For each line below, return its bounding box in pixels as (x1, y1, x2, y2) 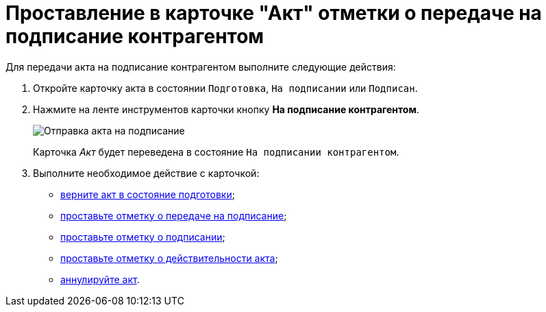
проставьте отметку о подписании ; (60, 230, 225, 243)
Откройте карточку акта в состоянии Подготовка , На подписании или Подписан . (33, 82, 418, 94)
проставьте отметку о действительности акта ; (60, 252, 278, 264)
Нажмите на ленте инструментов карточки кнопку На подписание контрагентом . (33, 103, 419, 115)
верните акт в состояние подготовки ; (60, 188, 235, 200)
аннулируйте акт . (60, 273, 140, 285)
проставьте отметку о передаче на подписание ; (60, 209, 287, 221)
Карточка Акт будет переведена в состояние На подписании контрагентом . (33, 145, 399, 158)
